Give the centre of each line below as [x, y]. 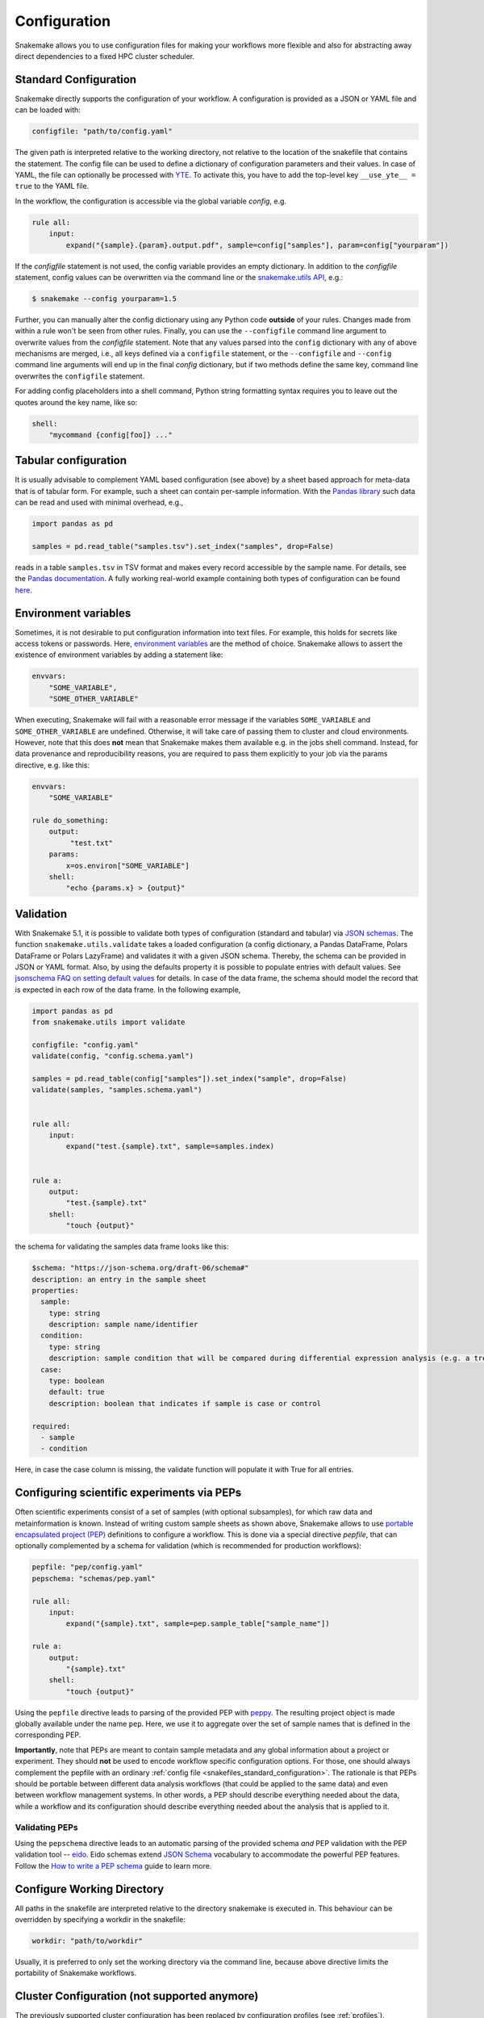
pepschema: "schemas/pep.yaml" [94, 1578]
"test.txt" [91, 843]
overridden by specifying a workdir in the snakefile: [100, 1920]
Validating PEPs [46, 1827]
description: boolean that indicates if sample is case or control [185, 1403]
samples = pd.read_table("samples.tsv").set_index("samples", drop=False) [183, 546]
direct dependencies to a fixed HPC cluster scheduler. [105, 56]
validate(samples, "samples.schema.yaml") [117, 1090]
